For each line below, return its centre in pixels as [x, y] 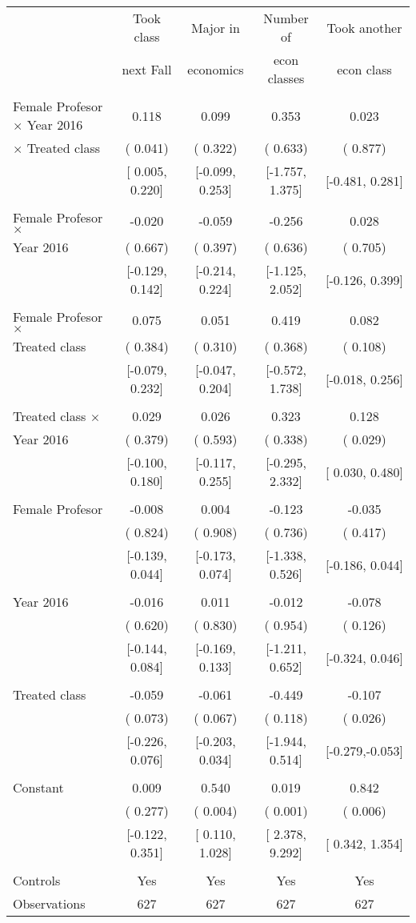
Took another [364, 27]
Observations [49, 903]
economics [216, 69]
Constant [38, 787]
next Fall [147, 69]
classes [286, 78]
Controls [37, 880]
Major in [215, 27]
